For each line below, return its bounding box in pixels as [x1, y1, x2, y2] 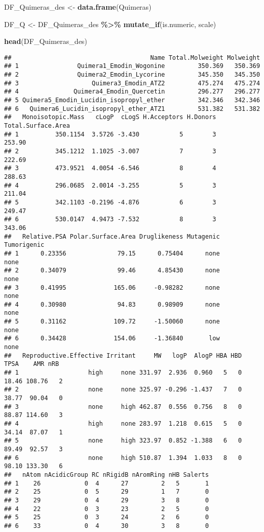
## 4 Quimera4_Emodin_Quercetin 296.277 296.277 [4, 88, 260, 96]
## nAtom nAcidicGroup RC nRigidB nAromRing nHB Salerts [4, 471, 209, 478]
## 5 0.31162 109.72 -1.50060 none [4, 318, 220, 326]
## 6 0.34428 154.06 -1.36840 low [4, 335, 220, 342]
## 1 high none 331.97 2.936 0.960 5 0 [4, 369, 242, 377]
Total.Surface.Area [4, 122, 70, 130]
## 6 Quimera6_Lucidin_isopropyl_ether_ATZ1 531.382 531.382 [4, 105, 260, 112]
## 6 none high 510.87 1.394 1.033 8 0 [4, 454, 242, 461]
